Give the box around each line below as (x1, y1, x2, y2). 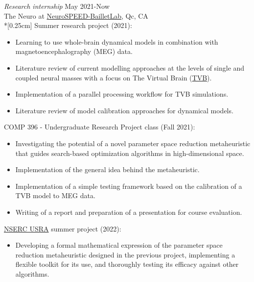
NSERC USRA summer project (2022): (4, 223, 121, 233)
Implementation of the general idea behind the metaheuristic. (15, 164, 200, 175)
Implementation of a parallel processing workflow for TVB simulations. (15, 89, 229, 99)
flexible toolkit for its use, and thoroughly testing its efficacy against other (15, 259, 239, 269)
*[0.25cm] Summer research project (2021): (4, 20, 132, 30)
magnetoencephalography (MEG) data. (15, 46, 133, 56)
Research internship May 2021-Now (4, 1, 110, 11)
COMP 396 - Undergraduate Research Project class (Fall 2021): (4, 122, 195, 132)
